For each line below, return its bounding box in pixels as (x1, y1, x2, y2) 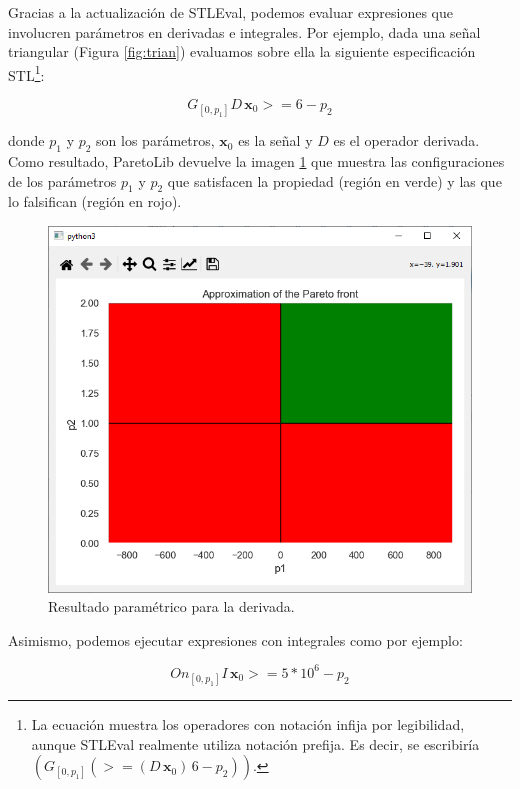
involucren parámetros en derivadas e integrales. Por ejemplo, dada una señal (8, 21, 481, 42)
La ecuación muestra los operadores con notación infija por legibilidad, (31, 713, 465, 734)
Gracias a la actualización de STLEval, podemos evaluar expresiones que (8, 2, 454, 22)
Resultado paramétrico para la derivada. (48, 596, 295, 617)
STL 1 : (8, 61, 45, 85)
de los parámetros (8, 170, 117, 191)
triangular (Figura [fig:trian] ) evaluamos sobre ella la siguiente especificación (8, 41, 476, 62)
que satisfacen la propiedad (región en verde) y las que (167, 170, 502, 191)
